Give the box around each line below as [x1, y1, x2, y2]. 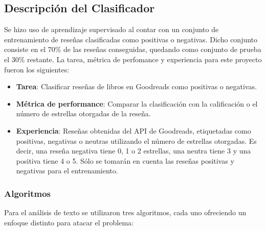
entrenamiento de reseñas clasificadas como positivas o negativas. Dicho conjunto [4, 34, 258, 44]
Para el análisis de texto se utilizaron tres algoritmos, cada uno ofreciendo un [4, 207, 247, 218]
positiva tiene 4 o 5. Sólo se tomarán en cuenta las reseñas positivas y [16, 155, 234, 166]
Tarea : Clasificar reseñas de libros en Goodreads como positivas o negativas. [16, 81, 257, 92]
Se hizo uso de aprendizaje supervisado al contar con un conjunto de [4, 24, 219, 35]
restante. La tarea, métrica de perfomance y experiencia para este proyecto [27, 54, 262, 64]
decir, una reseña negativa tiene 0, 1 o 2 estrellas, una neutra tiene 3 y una [16, 145, 251, 156]
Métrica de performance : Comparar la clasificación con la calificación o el [16, 98, 258, 109]
